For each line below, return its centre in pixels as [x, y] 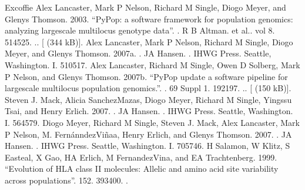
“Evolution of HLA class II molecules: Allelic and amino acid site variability [142, 169]
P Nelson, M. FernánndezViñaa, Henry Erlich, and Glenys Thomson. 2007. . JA [148, 134]
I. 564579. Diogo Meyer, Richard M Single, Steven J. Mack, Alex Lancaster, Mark [152, 122]
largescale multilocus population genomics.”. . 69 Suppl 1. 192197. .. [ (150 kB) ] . [148, 88]
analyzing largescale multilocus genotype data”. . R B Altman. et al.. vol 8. [140, 30]
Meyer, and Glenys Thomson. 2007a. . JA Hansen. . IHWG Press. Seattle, [138, 53]
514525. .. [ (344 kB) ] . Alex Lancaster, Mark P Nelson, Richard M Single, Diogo [149, 41]
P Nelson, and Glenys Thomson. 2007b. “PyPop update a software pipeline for [146, 76]
